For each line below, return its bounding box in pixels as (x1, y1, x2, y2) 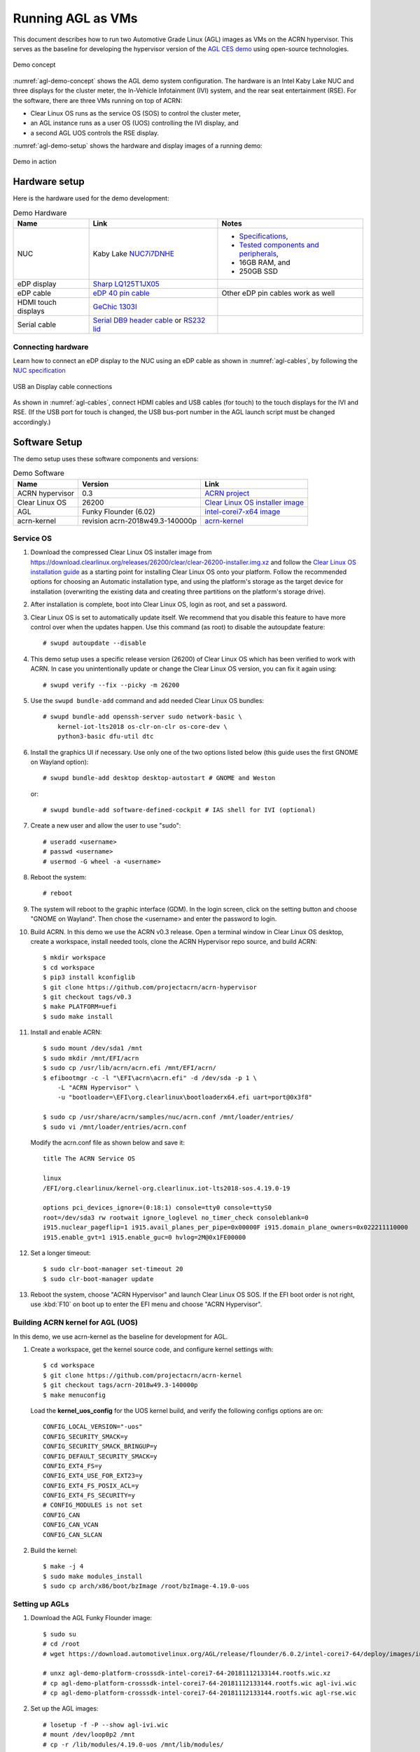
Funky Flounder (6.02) (81, 507, 155, 516)
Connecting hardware (13, 342, 89, 352)
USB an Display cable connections (13, 382, 113, 390)
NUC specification (13, 367, 66, 375)
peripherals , (239, 249, 279, 259)
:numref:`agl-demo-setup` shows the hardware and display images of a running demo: (13, 142, 262, 150)
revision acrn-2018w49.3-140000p (81, 516, 197, 526)
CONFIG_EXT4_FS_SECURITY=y (43, 1491, 136, 1500)
